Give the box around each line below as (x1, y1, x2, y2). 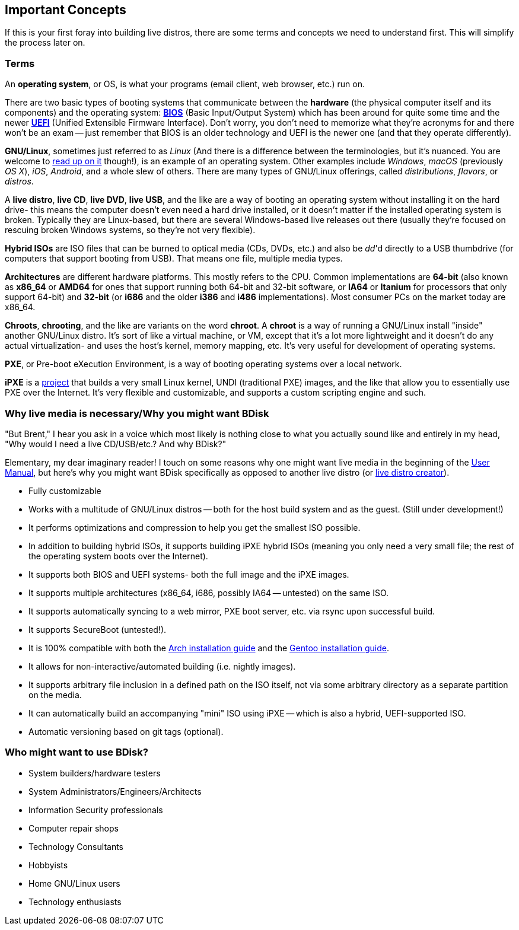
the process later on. (5, 37, 85, 48)
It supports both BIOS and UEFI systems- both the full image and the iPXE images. (28, 569, 349, 579)
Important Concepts (5, 2, 126, 17)
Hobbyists (28, 859, 68, 870)
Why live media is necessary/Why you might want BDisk (5, 407, 269, 419)
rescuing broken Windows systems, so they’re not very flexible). (5, 225, 256, 235)
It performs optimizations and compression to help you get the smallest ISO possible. (28, 522, 361, 533)
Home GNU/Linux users (28, 878, 120, 888)
